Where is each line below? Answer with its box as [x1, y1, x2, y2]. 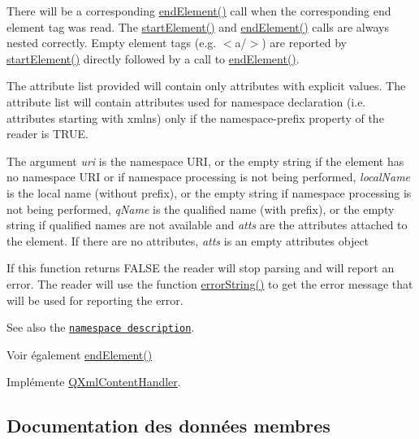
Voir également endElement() [6, 346, 153, 363]
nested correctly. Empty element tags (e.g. [6, 34, 217, 51]
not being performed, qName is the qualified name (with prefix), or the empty [6, 200, 395, 217]
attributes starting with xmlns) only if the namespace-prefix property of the [6, 109, 384, 126]
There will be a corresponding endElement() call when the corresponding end [6, 2, 391, 19]
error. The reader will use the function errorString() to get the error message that [6, 275, 413, 292]
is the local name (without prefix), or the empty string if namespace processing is [6, 184, 412, 201]
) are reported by [261, 34, 347, 51]
